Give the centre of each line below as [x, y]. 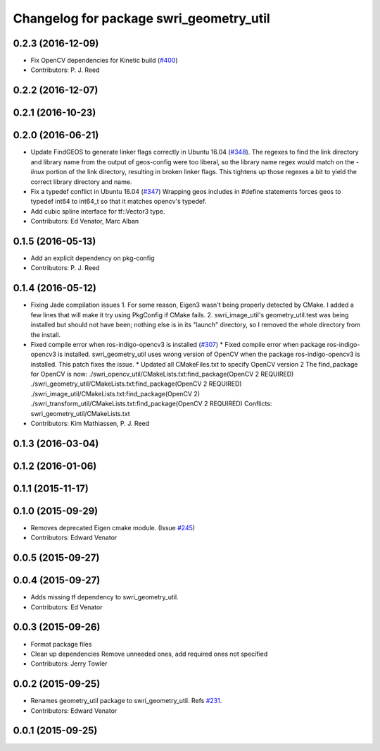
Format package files [61, 644]
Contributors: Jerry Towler [69, 664]
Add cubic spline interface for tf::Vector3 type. [98, 211]
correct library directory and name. [81, 182]
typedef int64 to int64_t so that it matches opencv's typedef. [119, 202]
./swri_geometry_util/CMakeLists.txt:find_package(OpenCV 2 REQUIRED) [136, 384]
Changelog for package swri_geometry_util [141, 18]
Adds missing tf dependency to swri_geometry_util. [104, 597]
